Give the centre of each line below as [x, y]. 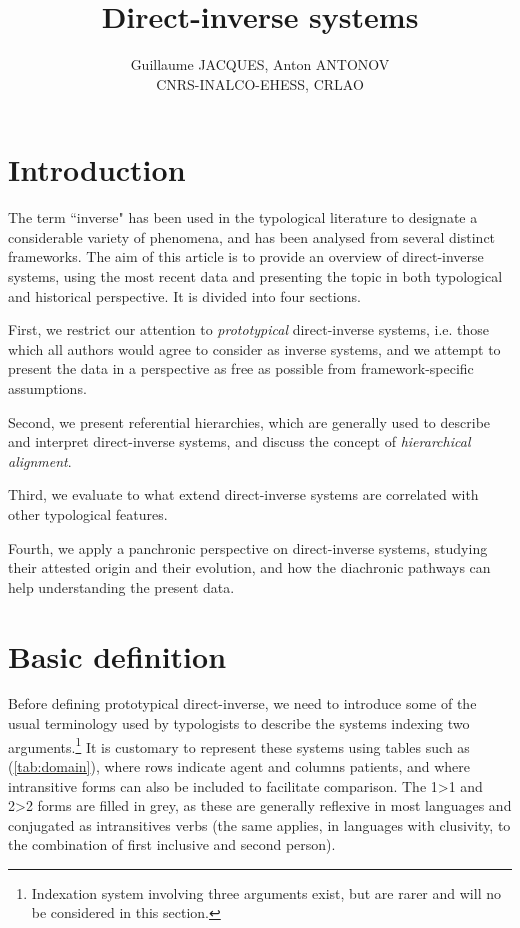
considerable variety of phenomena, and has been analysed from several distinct [252, 236]
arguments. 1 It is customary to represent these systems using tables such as [239, 745]
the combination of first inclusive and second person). [172, 844]
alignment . [40, 460]
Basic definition [117, 655]
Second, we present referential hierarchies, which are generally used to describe [249, 421]
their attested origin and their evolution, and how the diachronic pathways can [249, 567]
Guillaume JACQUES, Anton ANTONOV [260, 64]
